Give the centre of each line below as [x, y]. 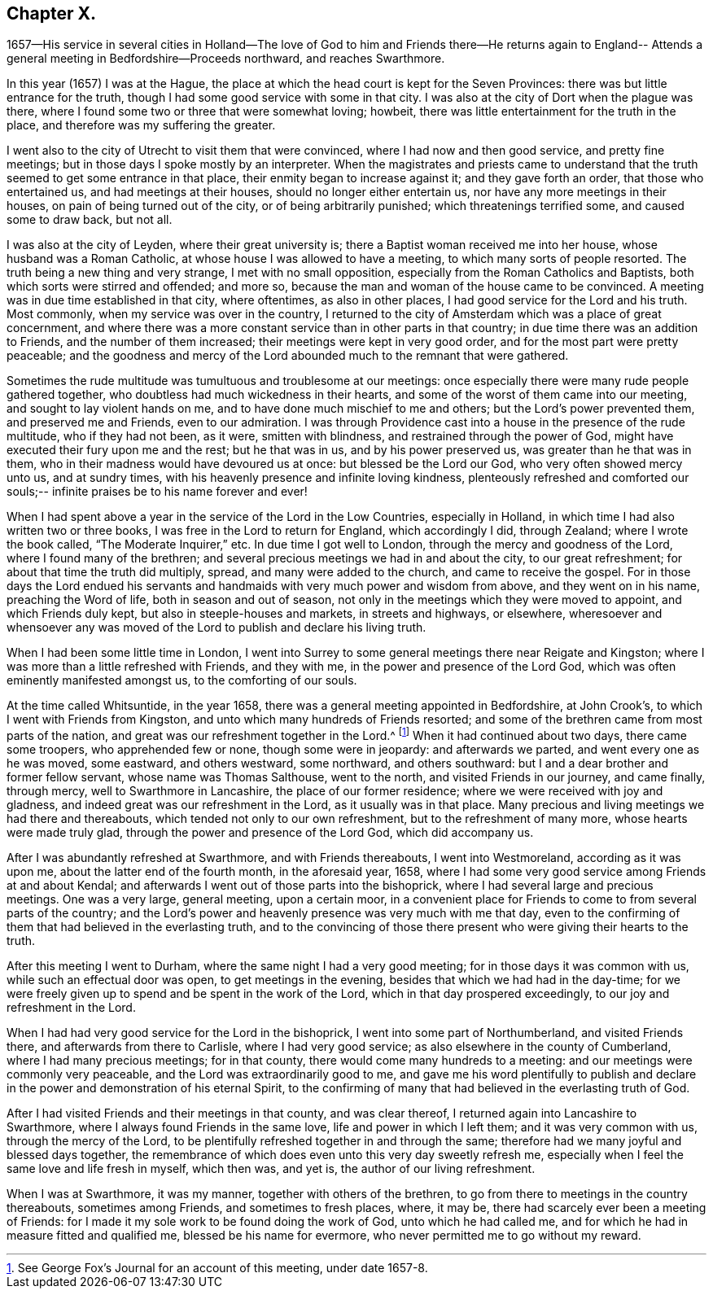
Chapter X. [52, 13]
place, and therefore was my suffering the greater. [141, 125]
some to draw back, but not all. [90, 220]
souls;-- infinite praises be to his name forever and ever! [157, 492]
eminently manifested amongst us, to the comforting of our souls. [182, 680]
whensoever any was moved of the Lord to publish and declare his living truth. [217, 628]
